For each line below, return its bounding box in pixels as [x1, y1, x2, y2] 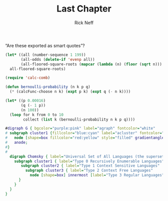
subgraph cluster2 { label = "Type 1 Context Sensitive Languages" [20, 163, 160, 168]
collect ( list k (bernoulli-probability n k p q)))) [23, 117, 135, 122]
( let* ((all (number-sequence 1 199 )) [5, 52, 86, 57]
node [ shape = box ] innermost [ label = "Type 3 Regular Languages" [29, 173, 164, 178]
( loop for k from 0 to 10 [9, 112, 64, 117]
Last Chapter [56, 3, 111, 15]
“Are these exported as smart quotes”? [5, 42, 85, 48]
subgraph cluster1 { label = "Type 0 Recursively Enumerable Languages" [14, 159, 164, 164]
